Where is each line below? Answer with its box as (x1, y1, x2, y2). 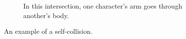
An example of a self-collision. (4, 26, 93, 36)
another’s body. (23, 10, 69, 20)
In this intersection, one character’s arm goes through (23, 1, 182, 10)
